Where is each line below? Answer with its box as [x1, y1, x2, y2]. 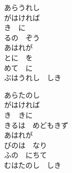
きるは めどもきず [4, 119, 68, 130]
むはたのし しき [4, 159, 61, 170]
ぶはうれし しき [4, 72, 61, 83]
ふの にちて [4, 149, 47, 160]
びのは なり [4, 139, 47, 150]
